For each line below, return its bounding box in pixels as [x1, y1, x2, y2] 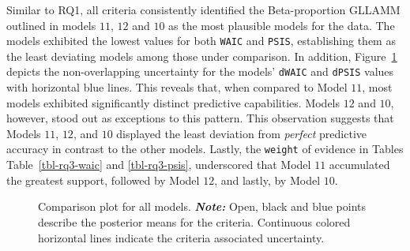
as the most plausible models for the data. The [168, 17, 395, 33]
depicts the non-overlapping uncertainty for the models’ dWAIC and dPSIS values [6, 63, 394, 80]
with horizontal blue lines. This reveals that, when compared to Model [6, 79, 348, 96]
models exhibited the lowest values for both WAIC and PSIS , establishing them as [6, 32, 396, 49]
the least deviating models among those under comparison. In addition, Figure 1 [6, 47, 397, 64]
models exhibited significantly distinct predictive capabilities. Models [6, 94, 340, 111]
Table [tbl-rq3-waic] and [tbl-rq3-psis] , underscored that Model [6, 156, 311, 173]
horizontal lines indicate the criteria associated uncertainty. [38, 229, 325, 245]
